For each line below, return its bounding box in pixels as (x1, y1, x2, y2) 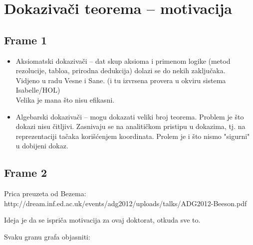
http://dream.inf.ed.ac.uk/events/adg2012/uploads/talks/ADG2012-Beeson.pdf (4, 198, 247, 208)
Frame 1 (4, 32, 47, 47)
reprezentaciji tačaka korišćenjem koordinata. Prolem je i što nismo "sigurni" (15, 130, 250, 141)
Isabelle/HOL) (15, 85, 60, 95)
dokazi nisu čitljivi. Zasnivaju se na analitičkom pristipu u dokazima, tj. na (15, 121, 246, 131)
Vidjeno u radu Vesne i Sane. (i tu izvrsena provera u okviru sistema (15, 75, 226, 85)
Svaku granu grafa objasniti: (4, 231, 90, 242)
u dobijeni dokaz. (15, 140, 68, 151)
